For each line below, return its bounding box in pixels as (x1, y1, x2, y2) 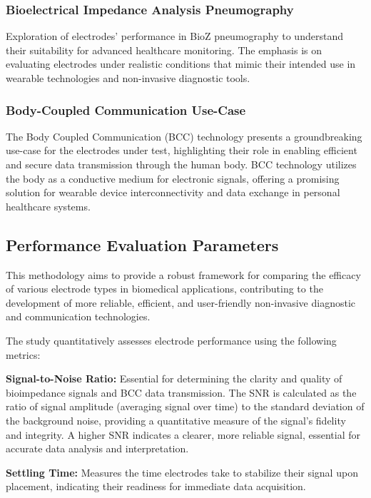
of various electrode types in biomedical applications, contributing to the (6, 281, 323, 296)
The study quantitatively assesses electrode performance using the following (6, 332, 337, 347)
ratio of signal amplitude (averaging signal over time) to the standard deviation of (6, 399, 365, 414)
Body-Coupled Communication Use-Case (6, 101, 246, 118)
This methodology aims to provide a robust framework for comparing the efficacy (6, 267, 361, 282)
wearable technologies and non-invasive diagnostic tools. (6, 71, 250, 85)
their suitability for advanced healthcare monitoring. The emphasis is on (6, 42, 322, 57)
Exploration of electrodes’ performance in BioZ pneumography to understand (6, 29, 343, 44)
